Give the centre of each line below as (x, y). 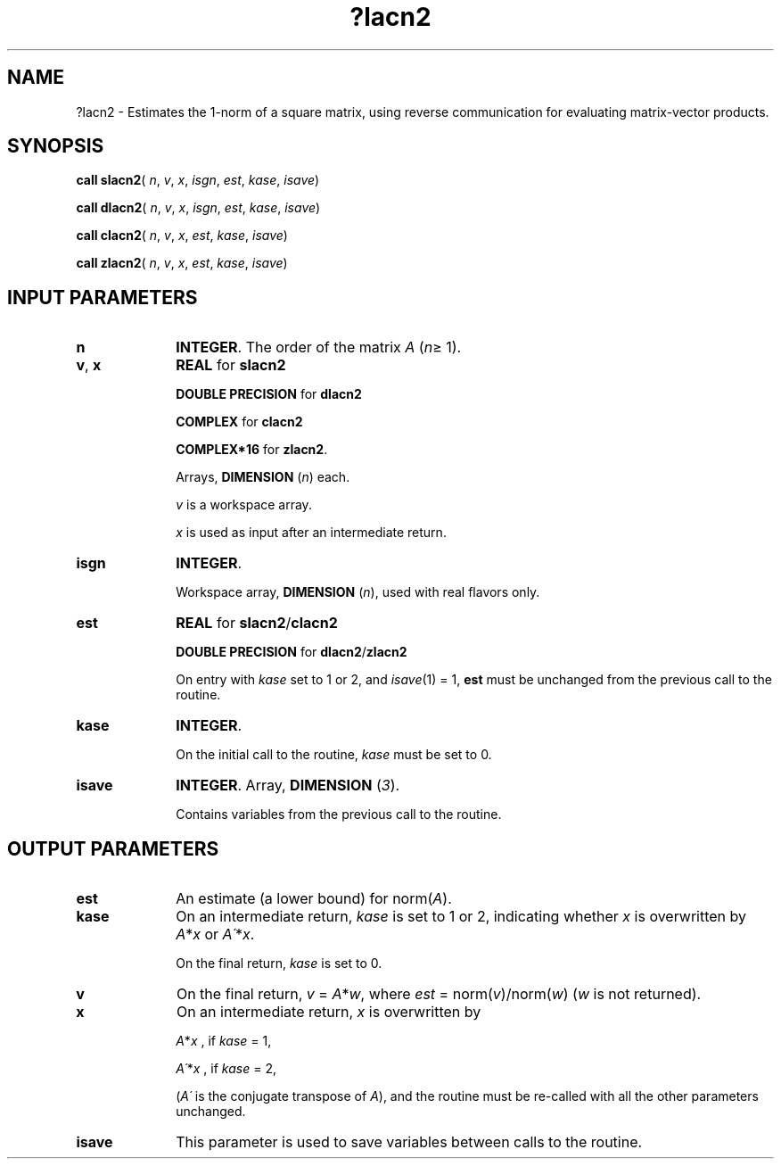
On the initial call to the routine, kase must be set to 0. (334, 755)
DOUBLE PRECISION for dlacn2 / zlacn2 (292, 652)
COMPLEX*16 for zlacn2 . (252, 450)
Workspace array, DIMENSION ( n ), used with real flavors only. (358, 592)
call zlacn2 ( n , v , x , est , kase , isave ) (182, 263)
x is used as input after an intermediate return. (311, 533)
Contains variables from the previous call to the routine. (339, 815)
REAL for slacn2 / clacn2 (257, 623)
